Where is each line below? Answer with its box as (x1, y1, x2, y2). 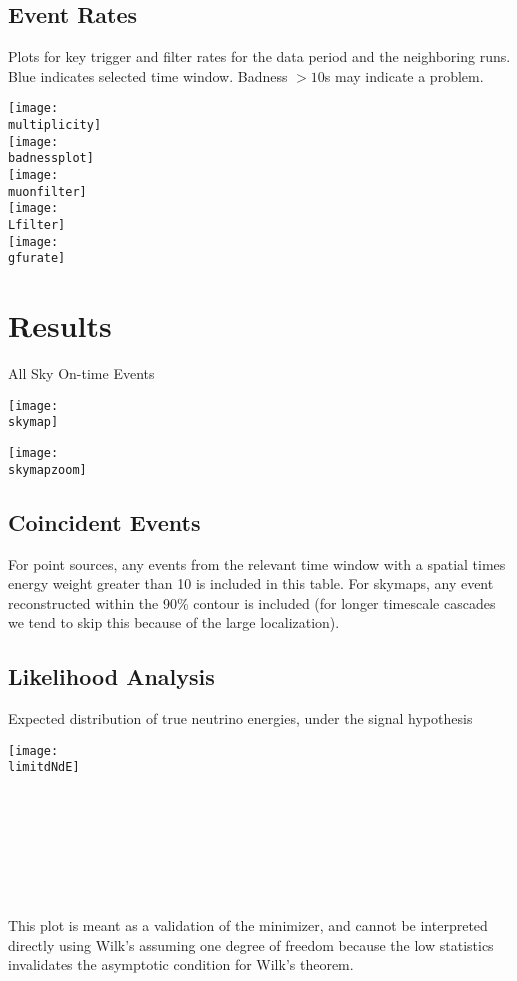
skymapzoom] (8, 462, 87, 477)
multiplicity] (8, 118, 102, 133)
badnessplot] (8, 151, 94, 166)
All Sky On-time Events (8, 363, 155, 384)
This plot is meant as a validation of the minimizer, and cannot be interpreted (8, 914, 488, 935)
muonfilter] (8, 184, 87, 199)
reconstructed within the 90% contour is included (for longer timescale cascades (8, 592, 496, 613)
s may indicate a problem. (324, 65, 484, 86)
